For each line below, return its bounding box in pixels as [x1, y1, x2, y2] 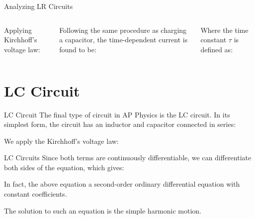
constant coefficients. [4, 189, 67, 199]
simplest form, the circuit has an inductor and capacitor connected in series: [4, 119, 236, 129]
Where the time [200, 24, 249, 35]
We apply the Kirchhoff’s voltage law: [4, 135, 119, 146]
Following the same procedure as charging [59, 24, 187, 35]
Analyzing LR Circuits [4, 1, 73, 11]
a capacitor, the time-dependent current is [59, 34, 188, 45]
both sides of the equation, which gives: [4, 162, 124, 172]
